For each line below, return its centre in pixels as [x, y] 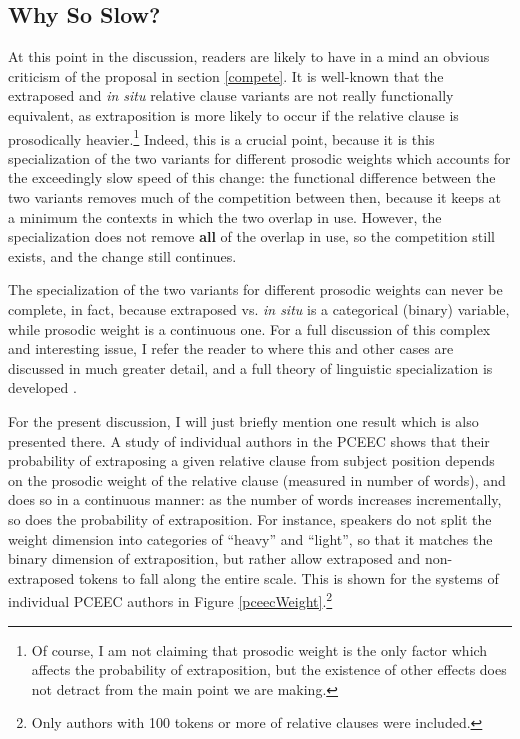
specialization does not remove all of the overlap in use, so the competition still [251, 236]
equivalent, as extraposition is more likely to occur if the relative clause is [233, 114]
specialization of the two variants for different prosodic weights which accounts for [259, 157]
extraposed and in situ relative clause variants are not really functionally [231, 95]
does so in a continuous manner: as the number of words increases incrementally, [255, 499]
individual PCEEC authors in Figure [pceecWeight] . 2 [170, 599]
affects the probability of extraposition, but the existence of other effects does [269, 669]
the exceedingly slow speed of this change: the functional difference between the [252, 177]
